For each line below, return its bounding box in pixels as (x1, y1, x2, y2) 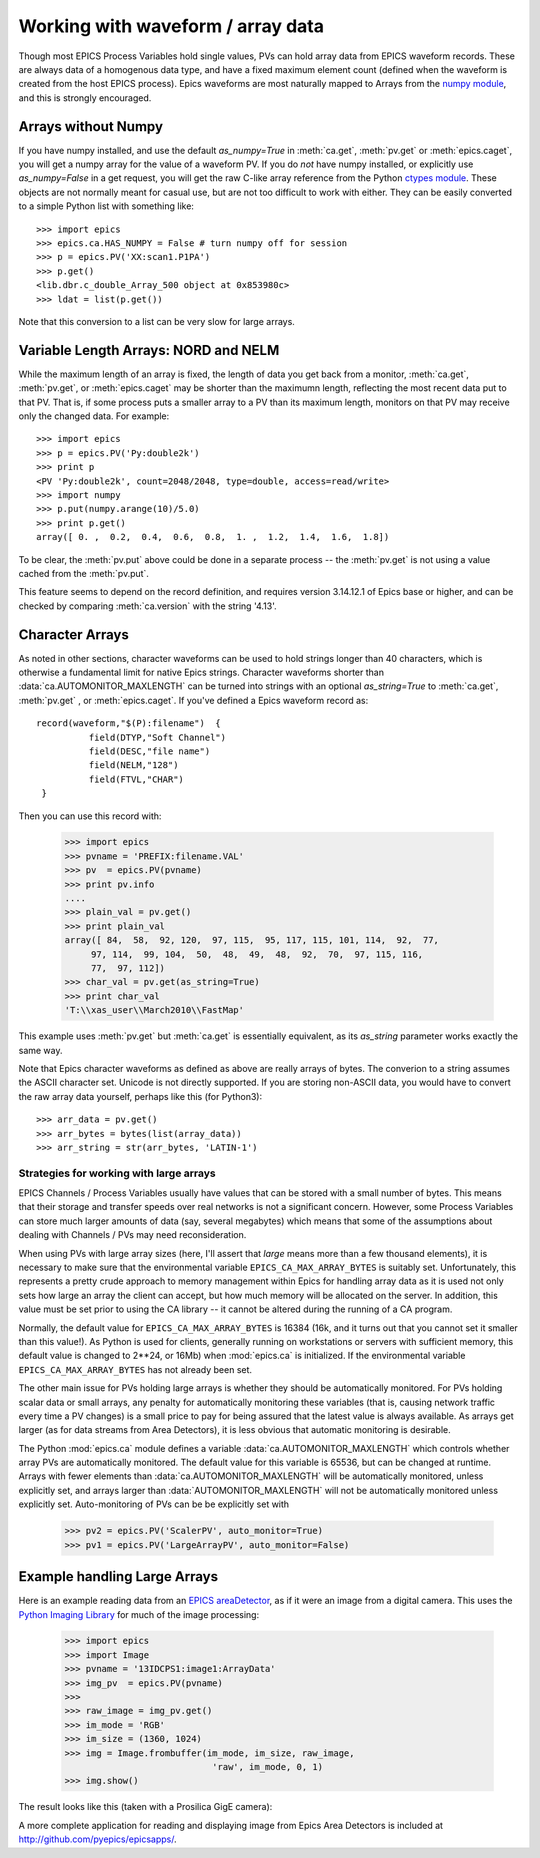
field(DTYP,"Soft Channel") (88, 731, 227, 743)
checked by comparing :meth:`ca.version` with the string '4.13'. (18, 600, 277, 612)
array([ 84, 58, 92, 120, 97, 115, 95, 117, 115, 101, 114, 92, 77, (64, 935, 440, 946)
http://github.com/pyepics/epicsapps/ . (18, 1833, 177, 1845)
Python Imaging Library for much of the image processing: (18, 1608, 260, 1620)
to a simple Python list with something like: (18, 200, 195, 212)
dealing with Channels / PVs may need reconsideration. (18, 1229, 247, 1241)
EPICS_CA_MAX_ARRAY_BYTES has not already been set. (18, 1363, 253, 1375)
